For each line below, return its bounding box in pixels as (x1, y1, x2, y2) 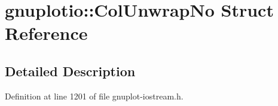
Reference (5, 21, 88, 45)
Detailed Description (5, 61, 136, 80)
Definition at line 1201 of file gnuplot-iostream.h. (5, 89, 184, 102)
